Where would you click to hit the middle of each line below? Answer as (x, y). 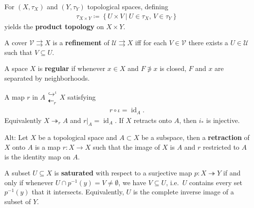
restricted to (221, 147)
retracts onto (153, 120)
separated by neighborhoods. (47, 78)
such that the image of (126, 147)
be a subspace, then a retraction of (195, 137)
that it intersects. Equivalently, (78, 192)
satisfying (82, 96)
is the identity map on (37, 156)
